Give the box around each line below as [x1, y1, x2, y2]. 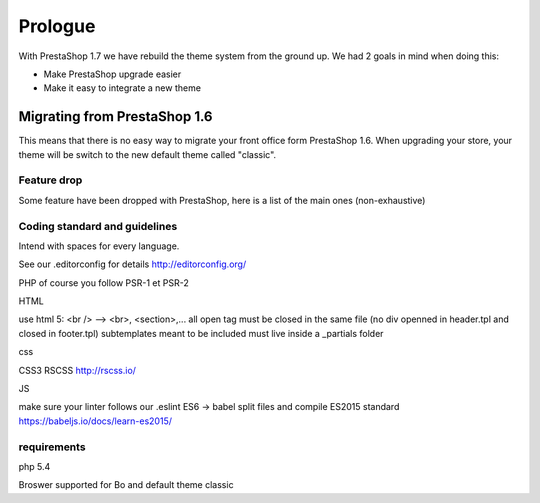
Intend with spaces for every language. [18, 240, 180, 252]
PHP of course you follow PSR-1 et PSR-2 [18, 276, 189, 289]
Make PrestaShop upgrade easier [43, 68, 182, 80]
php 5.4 [18, 460, 51, 472]
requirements [18, 440, 86, 454]
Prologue [18, 15, 96, 37]
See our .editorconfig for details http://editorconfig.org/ [18, 258, 247, 270]
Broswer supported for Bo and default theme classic [18, 479, 234, 491]
